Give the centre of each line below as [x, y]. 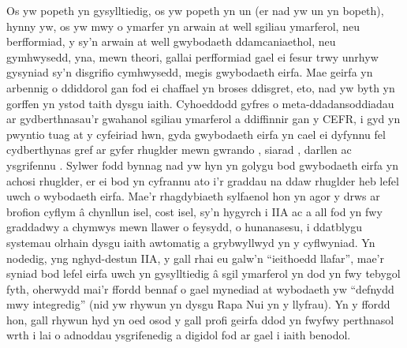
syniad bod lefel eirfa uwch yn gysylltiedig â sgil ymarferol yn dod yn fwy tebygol [203, 273]
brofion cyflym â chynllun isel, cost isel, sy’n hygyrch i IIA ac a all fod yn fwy [194, 211]
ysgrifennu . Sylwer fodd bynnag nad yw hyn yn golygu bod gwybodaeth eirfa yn [202, 165]
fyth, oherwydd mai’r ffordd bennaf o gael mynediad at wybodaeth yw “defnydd [200, 288]
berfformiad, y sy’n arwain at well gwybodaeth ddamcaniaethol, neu [171, 41]
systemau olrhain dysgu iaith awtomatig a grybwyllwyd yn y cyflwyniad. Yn [191, 242]
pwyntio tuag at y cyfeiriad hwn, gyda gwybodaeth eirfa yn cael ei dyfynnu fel [196, 134]
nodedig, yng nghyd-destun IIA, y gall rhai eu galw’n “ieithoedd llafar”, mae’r [195, 258]
